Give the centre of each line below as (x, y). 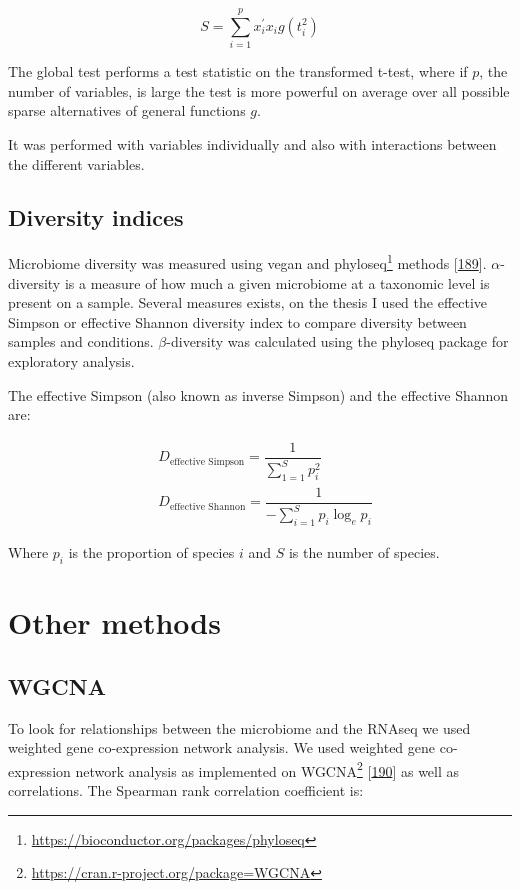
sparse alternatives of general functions (127, 110)
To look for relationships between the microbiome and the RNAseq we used (239, 727)
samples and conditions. (81, 341)
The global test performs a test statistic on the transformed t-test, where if (238, 71)
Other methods (114, 622)
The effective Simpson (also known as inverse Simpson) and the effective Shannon (258, 394)
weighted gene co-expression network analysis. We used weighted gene (222, 747)
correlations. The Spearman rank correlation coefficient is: (186, 789)
